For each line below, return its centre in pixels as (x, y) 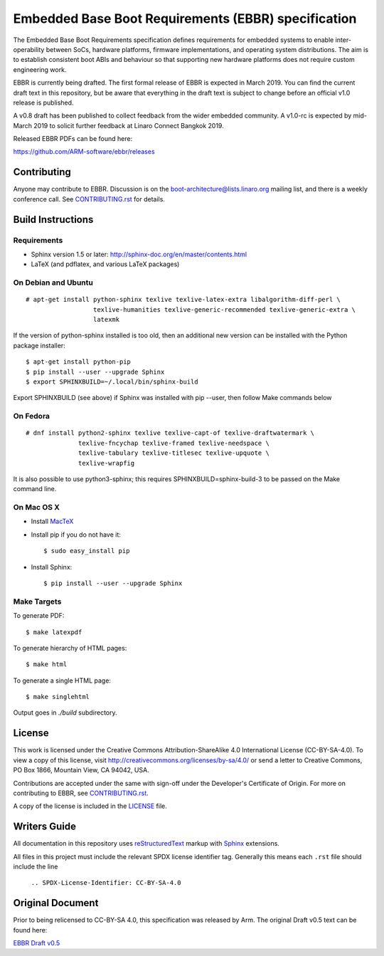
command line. (35, 489)
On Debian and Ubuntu (53, 283)
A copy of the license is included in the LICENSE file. (90, 806)
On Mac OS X (37, 508)
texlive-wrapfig (107, 463)
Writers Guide (44, 827)
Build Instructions (53, 220)
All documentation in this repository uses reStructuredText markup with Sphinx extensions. (146, 844)
